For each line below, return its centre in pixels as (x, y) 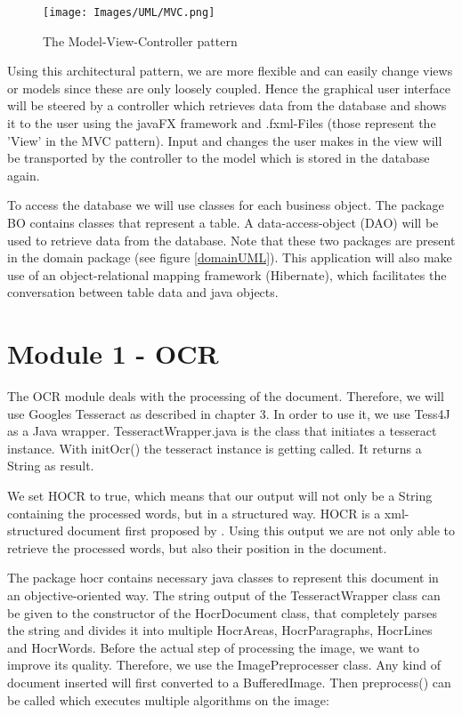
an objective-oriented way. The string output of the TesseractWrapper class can (224, 595)
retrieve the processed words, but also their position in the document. (197, 547)
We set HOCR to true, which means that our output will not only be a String (220, 496)
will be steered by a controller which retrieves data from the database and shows (227, 105)
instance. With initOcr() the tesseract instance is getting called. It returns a (215, 448)
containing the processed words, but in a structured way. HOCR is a (194, 513)
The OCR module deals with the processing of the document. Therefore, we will (226, 396)
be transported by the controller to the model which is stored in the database (219, 158)
